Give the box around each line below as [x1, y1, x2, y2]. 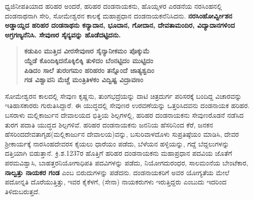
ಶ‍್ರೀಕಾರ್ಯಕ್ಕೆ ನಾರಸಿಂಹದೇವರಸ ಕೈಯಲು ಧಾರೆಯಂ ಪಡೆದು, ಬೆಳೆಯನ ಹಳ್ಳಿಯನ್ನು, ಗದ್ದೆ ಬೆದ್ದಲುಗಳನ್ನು [5, 138, 230, 148]
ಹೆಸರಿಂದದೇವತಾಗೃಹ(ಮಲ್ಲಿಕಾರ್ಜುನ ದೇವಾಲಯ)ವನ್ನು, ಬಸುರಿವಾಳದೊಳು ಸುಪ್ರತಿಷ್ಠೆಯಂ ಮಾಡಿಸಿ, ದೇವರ [5, 129, 239, 139]
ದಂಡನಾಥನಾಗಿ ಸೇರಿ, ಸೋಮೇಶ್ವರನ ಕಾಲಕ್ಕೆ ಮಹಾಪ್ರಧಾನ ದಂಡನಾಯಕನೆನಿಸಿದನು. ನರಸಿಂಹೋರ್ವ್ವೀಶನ [5, 10, 233, 20]
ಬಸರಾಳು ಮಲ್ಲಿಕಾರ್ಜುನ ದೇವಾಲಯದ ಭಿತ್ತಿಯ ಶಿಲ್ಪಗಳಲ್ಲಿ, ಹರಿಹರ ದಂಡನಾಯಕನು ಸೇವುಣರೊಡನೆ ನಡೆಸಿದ [5, 109, 244, 120]
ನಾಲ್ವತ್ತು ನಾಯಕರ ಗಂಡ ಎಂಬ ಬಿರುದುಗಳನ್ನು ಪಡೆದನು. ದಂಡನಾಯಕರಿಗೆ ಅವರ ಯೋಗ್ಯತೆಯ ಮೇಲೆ [5, 167, 230, 177]
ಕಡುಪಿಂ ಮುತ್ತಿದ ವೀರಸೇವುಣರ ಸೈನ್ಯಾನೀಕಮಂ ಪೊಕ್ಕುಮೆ [24, 46, 150, 56]
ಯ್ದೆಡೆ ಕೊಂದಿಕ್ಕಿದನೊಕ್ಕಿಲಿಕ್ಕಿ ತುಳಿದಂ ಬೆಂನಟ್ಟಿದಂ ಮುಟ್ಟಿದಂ [24, 55, 154, 65]
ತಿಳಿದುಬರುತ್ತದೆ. [5, 186, 40, 196]
